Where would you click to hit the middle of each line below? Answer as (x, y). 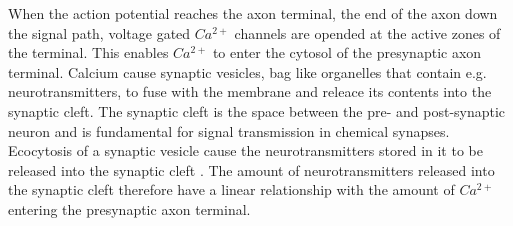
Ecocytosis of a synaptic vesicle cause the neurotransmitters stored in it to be (245, 150)
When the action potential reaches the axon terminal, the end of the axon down (253, 13)
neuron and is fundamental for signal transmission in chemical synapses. (229, 130)
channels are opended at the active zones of (367, 32)
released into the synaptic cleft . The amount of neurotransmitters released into (251, 169)
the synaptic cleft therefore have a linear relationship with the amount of (231, 189)
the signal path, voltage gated (99, 32)
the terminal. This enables (88, 52)
